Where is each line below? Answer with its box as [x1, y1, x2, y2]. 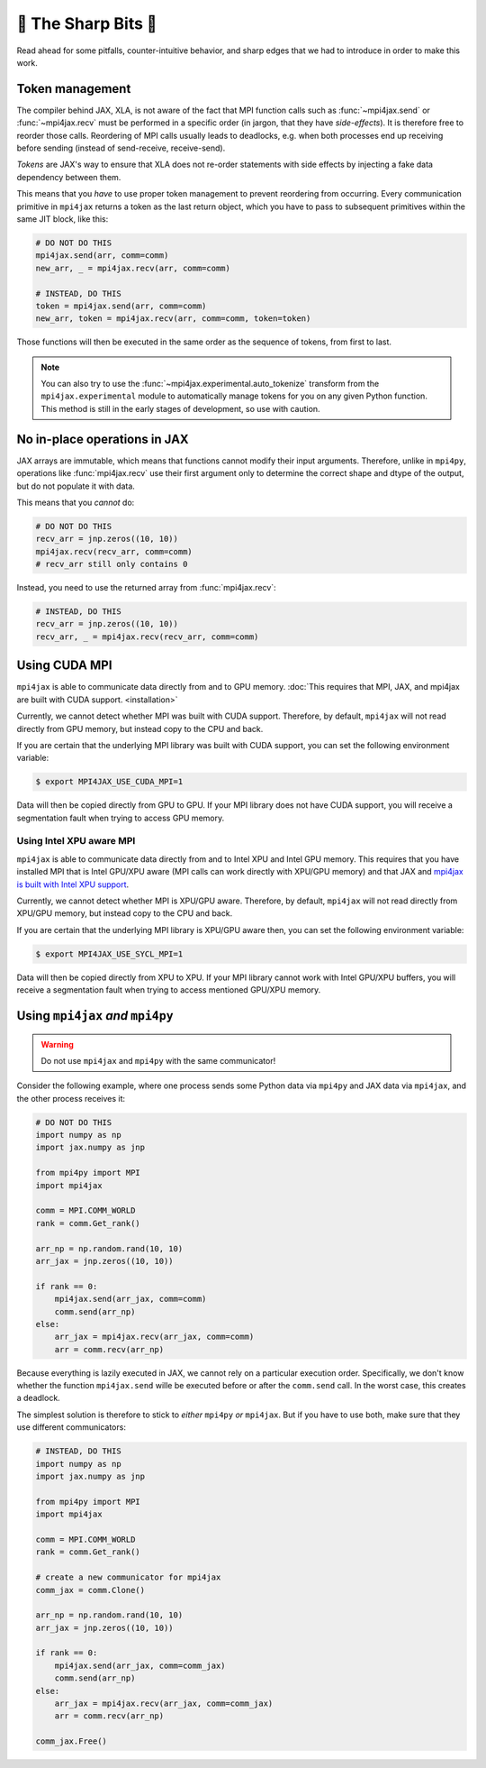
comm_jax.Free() [35, 1736, 108, 1746]
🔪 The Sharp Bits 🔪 [16, 14, 157, 33]
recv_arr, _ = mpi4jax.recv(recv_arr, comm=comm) [35, 631, 259, 642]
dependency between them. [16, 171, 121, 182]
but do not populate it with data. [16, 481, 135, 491]
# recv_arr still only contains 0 [35, 559, 188, 570]
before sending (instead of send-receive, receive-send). [16, 142, 226, 153]
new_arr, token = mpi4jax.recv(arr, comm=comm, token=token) [35, 314, 311, 324]
